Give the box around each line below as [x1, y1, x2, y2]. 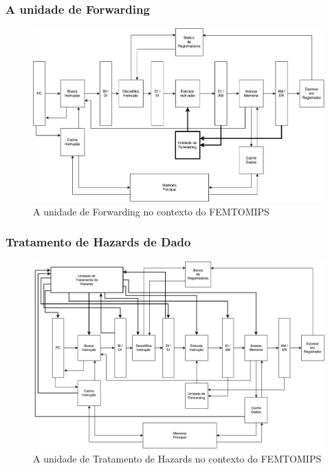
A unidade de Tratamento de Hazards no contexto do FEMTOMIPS [33, 451, 322, 465]
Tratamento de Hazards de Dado [5, 233, 191, 251]
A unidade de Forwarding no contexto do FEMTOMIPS [33, 204, 269, 218]
